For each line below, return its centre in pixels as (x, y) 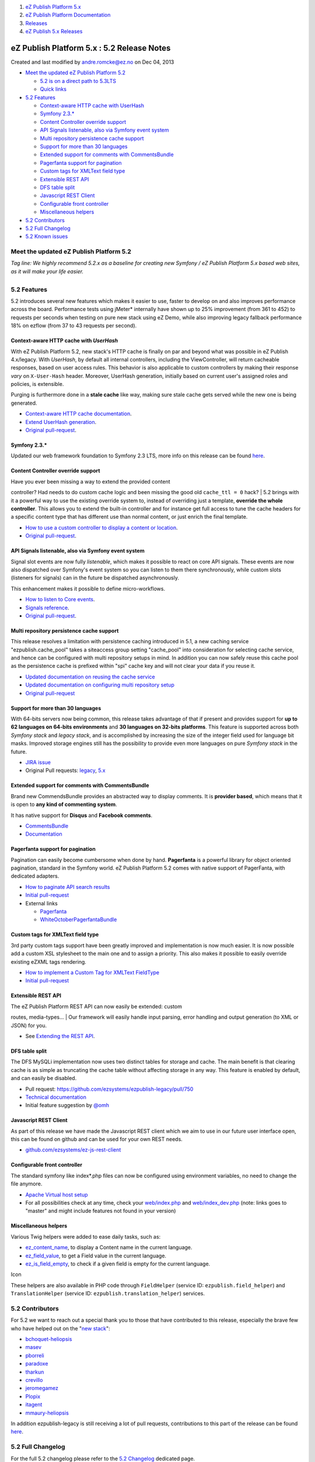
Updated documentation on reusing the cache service (90, 677)
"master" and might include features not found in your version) (101, 1211)
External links (42, 903)
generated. (24, 403)
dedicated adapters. (35, 876)
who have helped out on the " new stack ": (60, 1328)
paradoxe (37, 1364)
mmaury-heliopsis (47, 1413)
